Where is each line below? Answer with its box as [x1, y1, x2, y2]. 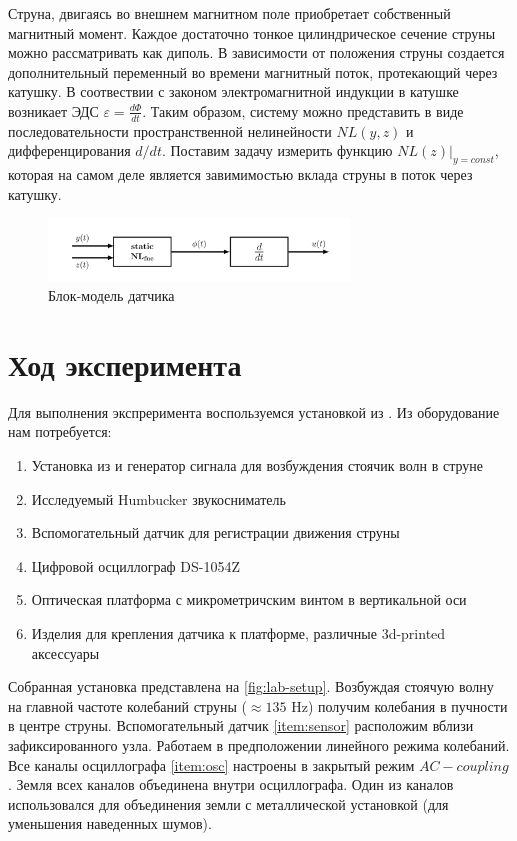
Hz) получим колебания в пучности [291, 695, 508, 716]
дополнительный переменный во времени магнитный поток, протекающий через [8, 61, 498, 82]
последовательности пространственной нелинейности [8, 120, 332, 141]
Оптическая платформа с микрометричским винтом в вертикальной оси [31, 589, 467, 610]
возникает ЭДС [8, 100, 99, 121]
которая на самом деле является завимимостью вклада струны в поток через [8, 164, 473, 185]
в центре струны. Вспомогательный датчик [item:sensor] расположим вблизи [8, 715, 474, 736]
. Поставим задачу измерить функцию [161, 140, 393, 161]
